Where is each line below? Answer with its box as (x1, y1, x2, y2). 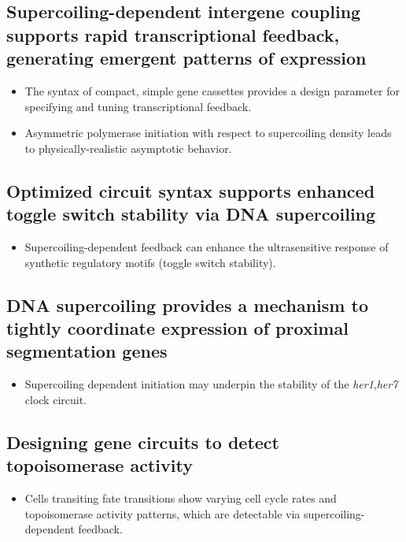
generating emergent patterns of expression (6, 46, 367, 70)
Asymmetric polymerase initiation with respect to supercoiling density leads (24, 124, 392, 141)
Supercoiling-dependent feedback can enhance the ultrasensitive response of (24, 238, 389, 254)
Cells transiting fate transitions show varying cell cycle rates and (24, 489, 337, 506)
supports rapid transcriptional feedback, (6, 22, 340, 46)
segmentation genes (6, 339, 168, 363)
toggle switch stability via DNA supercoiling (6, 202, 376, 226)
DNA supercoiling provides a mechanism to (6, 292, 368, 317)
